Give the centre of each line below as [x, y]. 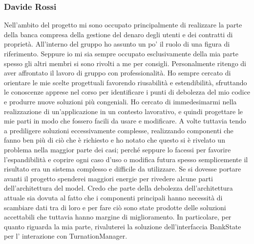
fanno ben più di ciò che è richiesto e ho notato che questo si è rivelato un [115, 140]
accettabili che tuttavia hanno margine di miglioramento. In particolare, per [118, 217]
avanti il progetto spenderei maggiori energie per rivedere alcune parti [108, 178]
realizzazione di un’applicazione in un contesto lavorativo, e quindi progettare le [124, 111]
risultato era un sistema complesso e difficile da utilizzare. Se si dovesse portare [123, 169]
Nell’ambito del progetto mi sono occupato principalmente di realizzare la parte [123, 25]
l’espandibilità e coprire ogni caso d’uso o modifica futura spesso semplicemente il [126, 159]
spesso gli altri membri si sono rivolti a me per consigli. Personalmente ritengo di [125, 63]
